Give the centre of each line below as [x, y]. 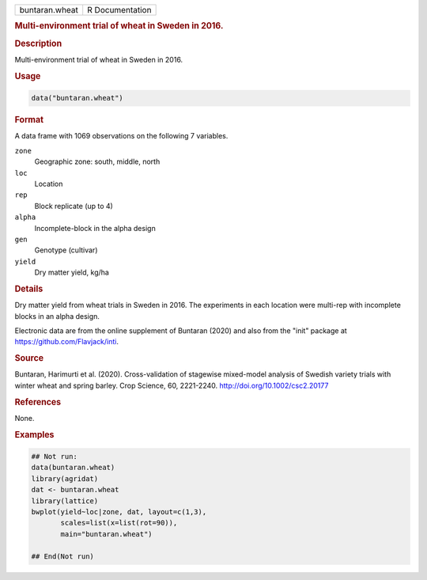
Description [38, 44]
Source [29, 358]
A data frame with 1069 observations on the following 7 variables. [121, 136]
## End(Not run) [63, 556]
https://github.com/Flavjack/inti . [66, 342]
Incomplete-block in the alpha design [95, 228]
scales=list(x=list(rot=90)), [119, 523]
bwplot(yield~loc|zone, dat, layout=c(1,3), [119, 512]
